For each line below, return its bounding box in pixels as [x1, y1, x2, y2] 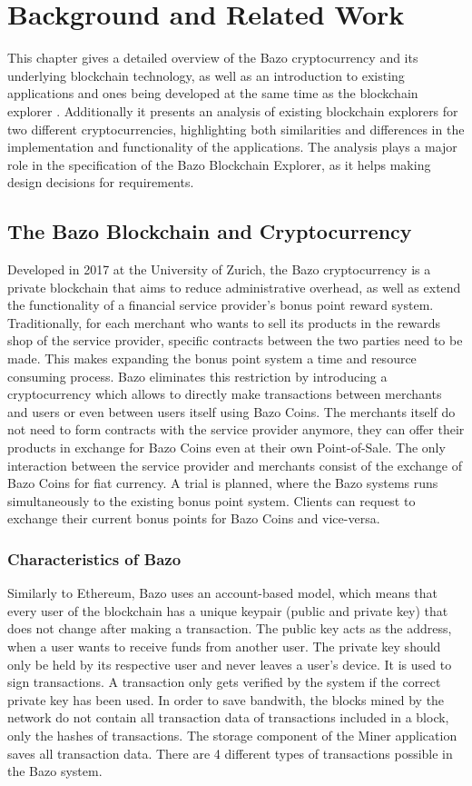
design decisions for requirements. [7, 173, 194, 192]
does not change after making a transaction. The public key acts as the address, [7, 619, 452, 638]
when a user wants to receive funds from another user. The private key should [7, 636, 441, 655]
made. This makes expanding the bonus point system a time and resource [7, 349, 417, 368]
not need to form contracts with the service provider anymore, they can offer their [7, 420, 465, 439]
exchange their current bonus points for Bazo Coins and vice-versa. [7, 509, 380, 528]
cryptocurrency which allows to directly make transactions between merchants [7, 384, 442, 403]
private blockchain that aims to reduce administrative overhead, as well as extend [7, 277, 461, 296]
